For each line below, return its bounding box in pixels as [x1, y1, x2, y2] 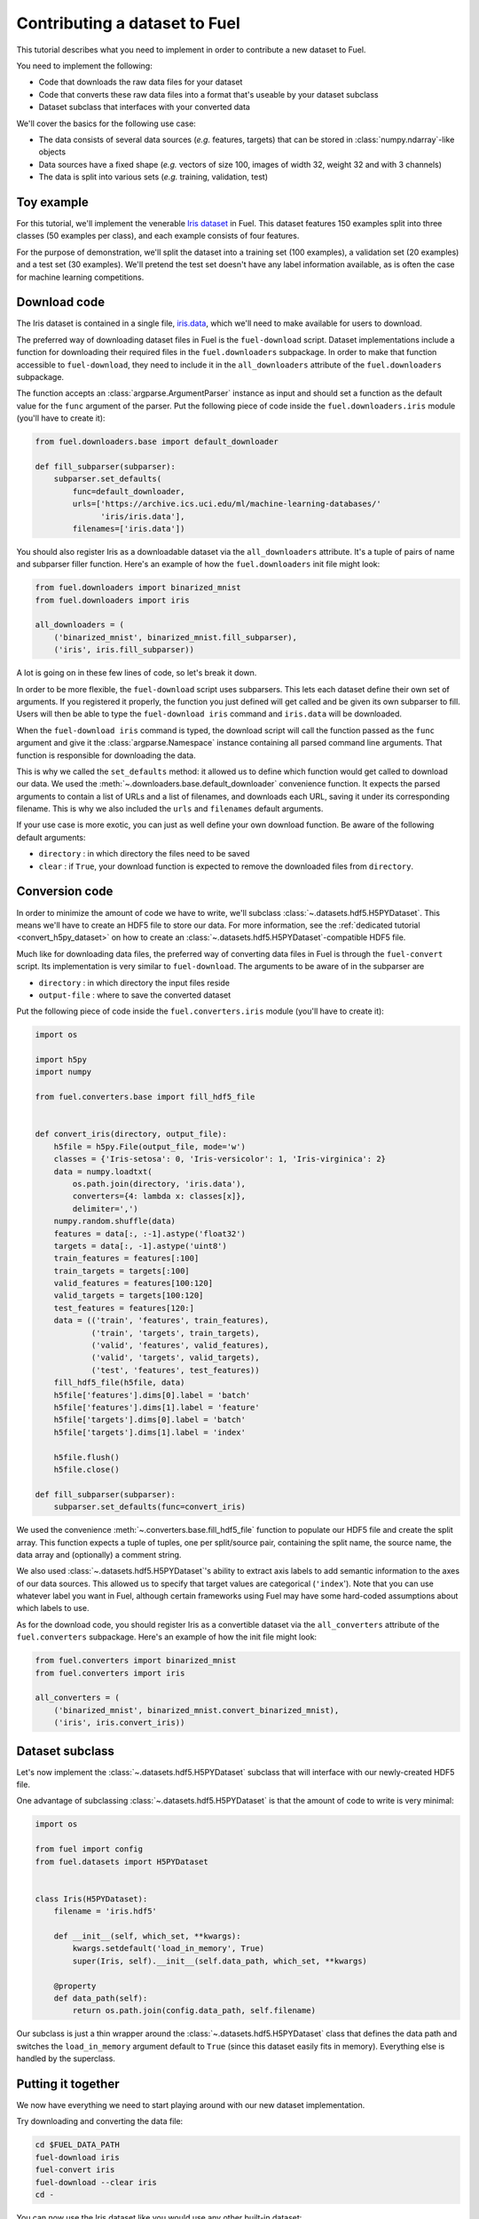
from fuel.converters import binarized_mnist [35, 1655, 237, 1666]
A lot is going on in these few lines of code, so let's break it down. [16, 667, 257, 678]
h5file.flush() [53, 1452, 120, 1462]
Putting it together [16, 2076, 120, 2091]
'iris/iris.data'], [100, 511, 185, 521]
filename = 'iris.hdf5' [53, 1907, 157, 1916]
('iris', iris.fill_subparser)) [53, 644, 195, 655]
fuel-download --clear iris [35, 2177, 157, 2187]
